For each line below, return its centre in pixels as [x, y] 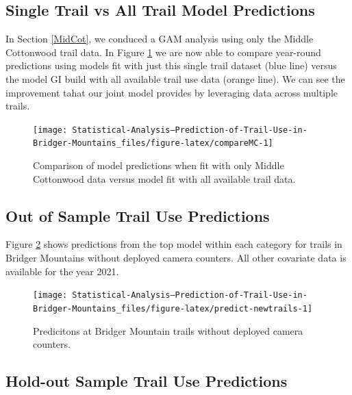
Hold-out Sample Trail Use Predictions [147, 381]
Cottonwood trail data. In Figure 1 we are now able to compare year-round [163, 52]
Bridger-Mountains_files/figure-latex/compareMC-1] [153, 143]
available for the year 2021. [62, 271]
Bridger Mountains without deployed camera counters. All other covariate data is [176, 258]
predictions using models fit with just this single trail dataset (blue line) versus [171, 65]
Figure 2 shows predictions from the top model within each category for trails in [174, 244]
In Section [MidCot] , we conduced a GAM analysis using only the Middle [160, 39]
